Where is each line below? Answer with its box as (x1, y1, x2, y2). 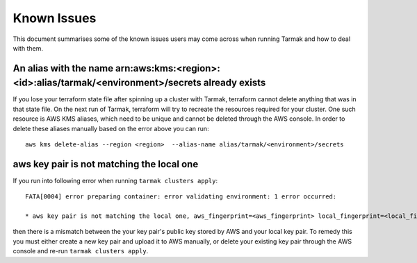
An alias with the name (13, 62, 114, 74)
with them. (13, 44, 43, 52)
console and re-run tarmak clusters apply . (13, 247, 149, 255)
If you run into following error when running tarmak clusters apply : (13, 176, 218, 185)
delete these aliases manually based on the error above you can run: (13, 124, 209, 133)
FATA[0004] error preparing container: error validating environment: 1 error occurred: (25, 193, 337, 201)
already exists (203, 77, 266, 89)
